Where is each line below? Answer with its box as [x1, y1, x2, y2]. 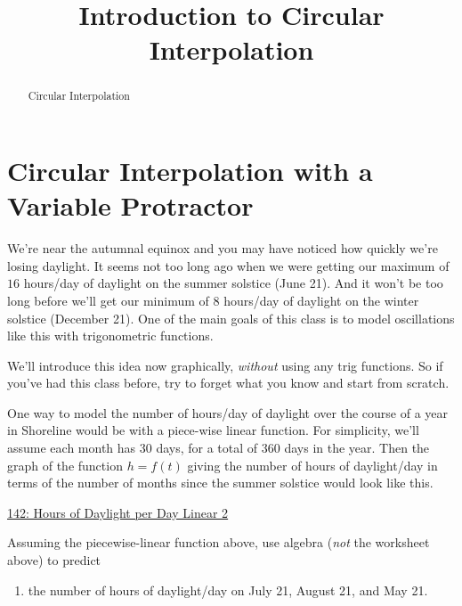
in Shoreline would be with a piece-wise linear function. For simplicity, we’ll [7, 421, 419, 439]
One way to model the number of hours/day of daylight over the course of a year [7, 403, 448, 422]
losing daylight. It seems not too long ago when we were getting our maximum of [7, 256, 450, 274]
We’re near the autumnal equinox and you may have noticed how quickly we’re [7, 239, 438, 258]
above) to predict [7, 551, 101, 569]
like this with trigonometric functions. [7, 326, 214, 345]
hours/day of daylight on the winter [223, 291, 419, 309]
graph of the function [7, 455, 123, 474]
